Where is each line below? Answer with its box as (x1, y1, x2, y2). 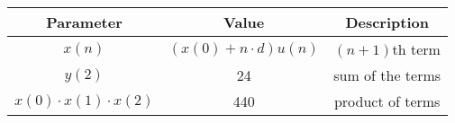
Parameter (46, 12, 123, 32)
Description (345, 12, 429, 32)
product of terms (333, 91, 441, 111)
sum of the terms (333, 65, 441, 85)
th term (392, 39, 441, 59)
